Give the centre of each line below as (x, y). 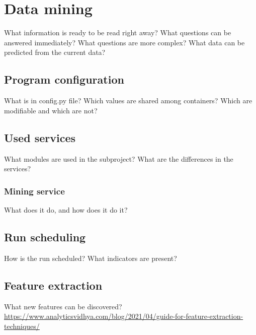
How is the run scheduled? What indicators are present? (91, 258)
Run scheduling (45, 237)
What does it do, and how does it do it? (66, 209)
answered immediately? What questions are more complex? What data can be (124, 42)
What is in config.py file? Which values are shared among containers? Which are (128, 100)
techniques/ (22, 326)
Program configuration (64, 79)
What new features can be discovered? (63, 306)
